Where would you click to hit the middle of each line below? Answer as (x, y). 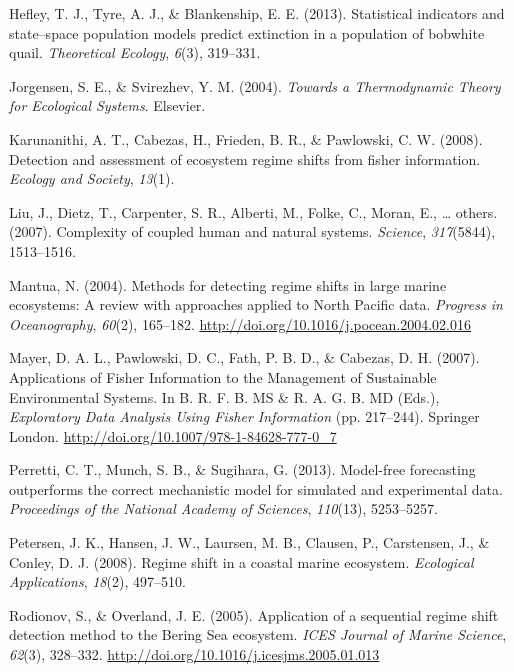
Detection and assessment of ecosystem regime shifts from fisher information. (245, 158)
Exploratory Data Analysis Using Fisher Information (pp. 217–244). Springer (244, 416)
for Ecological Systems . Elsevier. (107, 105)
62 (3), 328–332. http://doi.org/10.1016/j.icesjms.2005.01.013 (194, 654)
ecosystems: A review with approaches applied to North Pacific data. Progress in (256, 304)
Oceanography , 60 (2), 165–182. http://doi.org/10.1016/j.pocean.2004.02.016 (240, 323)
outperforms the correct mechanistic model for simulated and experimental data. (256, 488)
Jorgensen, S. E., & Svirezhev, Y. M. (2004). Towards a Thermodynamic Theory (255, 85)
